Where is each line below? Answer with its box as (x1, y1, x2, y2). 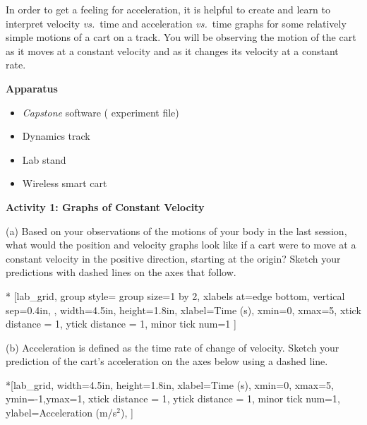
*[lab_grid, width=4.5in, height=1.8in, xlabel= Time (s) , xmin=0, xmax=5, (6, 377, 334, 392)
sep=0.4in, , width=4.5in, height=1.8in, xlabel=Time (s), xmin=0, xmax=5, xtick (6, 302, 361, 317)
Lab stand (22, 152, 66, 167)
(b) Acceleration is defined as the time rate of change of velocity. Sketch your (6, 340, 339, 354)
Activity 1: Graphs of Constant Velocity (6, 199, 205, 214)
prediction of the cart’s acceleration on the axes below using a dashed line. (6, 354, 328, 369)
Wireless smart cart (22, 176, 107, 191)
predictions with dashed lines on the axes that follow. (6, 265, 236, 280)
